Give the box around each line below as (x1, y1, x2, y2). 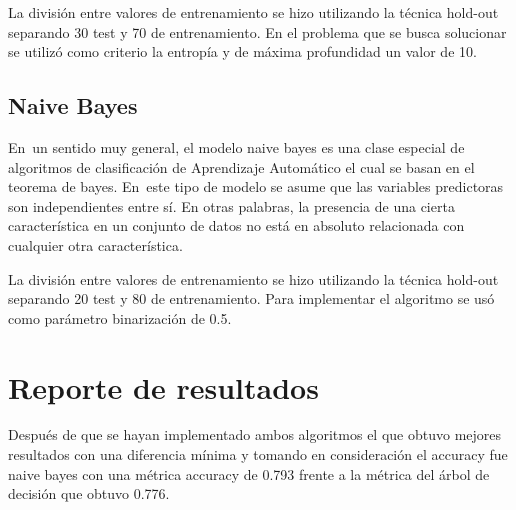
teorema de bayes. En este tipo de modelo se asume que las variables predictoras (8, 176, 504, 197)
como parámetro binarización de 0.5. (8, 307, 232, 328)
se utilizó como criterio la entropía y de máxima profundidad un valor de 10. (8, 41, 477, 62)
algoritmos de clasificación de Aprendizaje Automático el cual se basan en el (8, 156, 475, 177)
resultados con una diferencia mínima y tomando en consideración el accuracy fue (8, 444, 508, 465)
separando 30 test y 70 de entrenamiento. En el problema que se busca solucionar (8, 21, 507, 42)
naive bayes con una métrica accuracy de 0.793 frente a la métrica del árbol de (8, 463, 490, 484)
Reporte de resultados (8, 366, 319, 407)
